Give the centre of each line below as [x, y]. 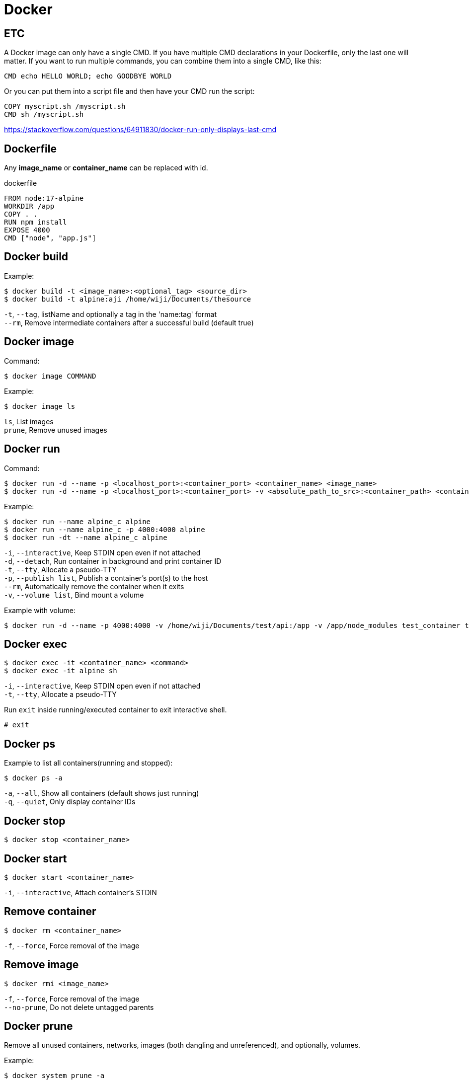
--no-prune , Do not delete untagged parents [79, 1007]
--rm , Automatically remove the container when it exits [94, 586]
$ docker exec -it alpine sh [61, 671]
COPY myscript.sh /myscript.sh [65, 107]
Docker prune [39, 1026]
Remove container [50, 912]
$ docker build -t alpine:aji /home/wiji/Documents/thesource [128, 299]
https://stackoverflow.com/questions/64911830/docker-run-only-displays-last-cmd [140, 130]
